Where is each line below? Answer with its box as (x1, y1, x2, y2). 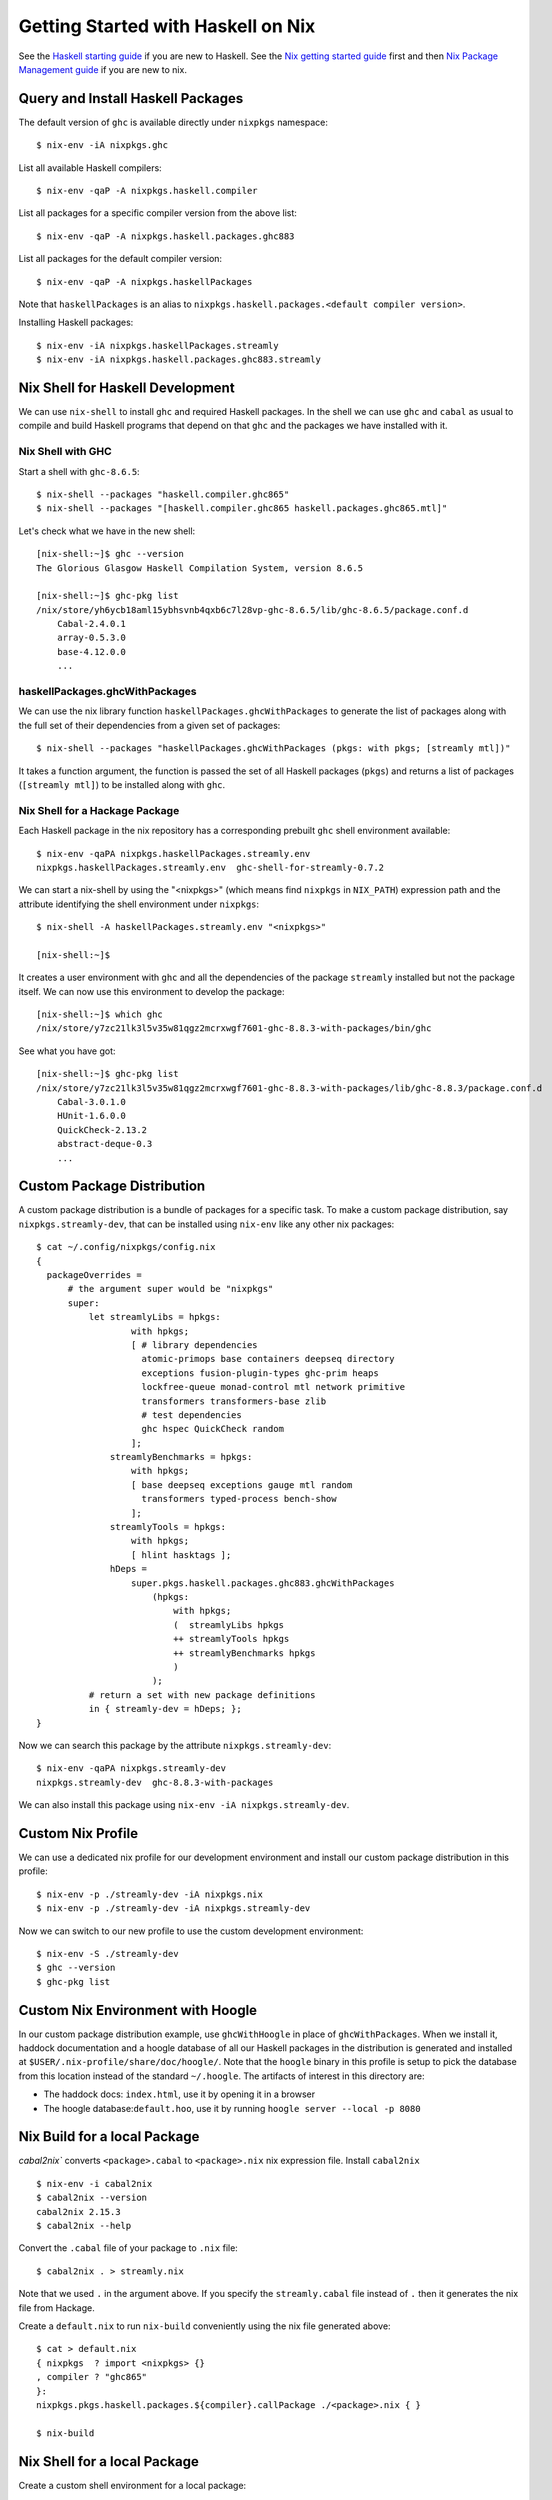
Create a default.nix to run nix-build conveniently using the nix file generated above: (18, 2320, 391, 2332)
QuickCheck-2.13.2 (56, 1124, 148, 1135)
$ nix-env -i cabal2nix (36, 2178, 153, 2189)
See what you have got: (18, 1045, 116, 1057)
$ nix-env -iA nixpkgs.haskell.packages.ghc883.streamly (36, 354, 322, 365)
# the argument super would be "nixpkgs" (67, 1283, 274, 1295)
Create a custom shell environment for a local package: (18, 2479, 247, 2491)
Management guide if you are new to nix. (18, 63, 187, 75)
